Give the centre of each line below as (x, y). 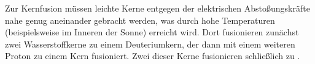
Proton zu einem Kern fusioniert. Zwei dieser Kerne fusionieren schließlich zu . (153, 56)
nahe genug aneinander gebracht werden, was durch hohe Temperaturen (140, 20)
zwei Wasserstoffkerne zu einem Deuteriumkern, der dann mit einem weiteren (150, 44)
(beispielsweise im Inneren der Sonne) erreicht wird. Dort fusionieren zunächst (152, 32)
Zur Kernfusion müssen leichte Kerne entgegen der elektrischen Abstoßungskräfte (157, 8)
